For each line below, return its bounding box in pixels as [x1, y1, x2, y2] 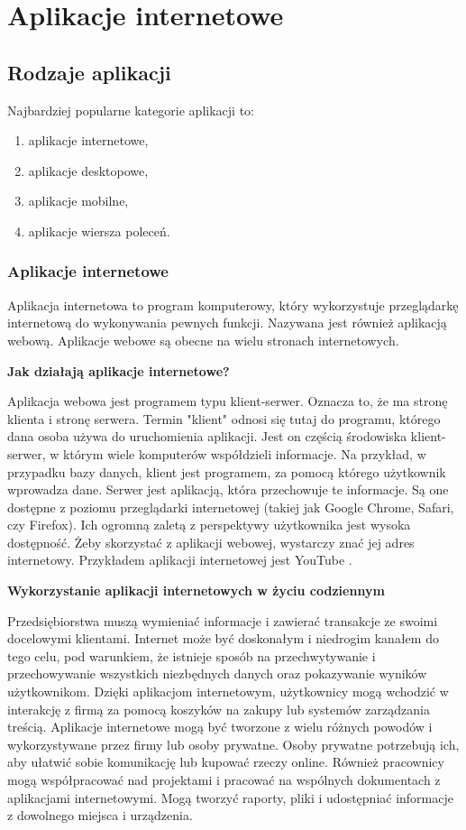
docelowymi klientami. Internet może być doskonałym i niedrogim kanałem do [7, 629, 439, 648]
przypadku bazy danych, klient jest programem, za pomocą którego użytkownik [7, 462, 446, 481]
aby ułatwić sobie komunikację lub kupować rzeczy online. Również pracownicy [7, 752, 444, 771]
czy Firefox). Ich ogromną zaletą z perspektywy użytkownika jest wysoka [7, 515, 411, 534]
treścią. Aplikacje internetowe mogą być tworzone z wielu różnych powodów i [7, 717, 433, 736]
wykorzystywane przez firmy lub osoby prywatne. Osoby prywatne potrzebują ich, [7, 734, 460, 753]
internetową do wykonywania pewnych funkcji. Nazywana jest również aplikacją [7, 313, 447, 332]
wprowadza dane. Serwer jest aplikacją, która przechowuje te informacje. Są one [7, 480, 449, 499]
